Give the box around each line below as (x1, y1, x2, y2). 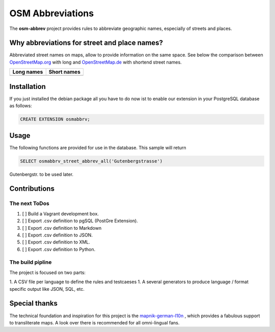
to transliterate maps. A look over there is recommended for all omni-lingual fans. (9, 319, 180, 325)
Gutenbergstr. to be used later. (9, 171, 74, 177)
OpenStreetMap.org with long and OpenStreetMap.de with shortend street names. (9, 59, 182, 65)
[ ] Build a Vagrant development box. (22, 210, 99, 217)
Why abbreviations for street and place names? (9, 39, 163, 47)
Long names (12, 69, 43, 76)
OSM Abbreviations (9, 8, 94, 19)
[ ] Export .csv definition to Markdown (22, 225, 102, 231)
